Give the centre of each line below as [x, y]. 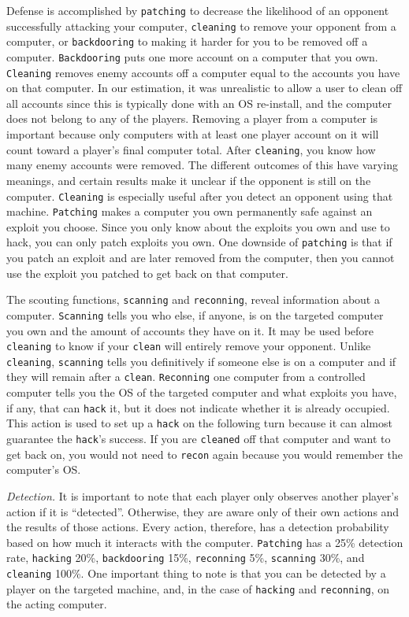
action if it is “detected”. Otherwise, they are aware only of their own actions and [203, 511]
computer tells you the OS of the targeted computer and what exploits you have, [202, 392]
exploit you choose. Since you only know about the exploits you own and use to [198, 226]
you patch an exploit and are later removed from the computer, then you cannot [201, 258]
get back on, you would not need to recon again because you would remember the [204, 454]
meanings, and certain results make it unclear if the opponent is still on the [189, 180]
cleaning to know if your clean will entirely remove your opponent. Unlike [189, 346]
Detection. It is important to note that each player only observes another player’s [203, 495]
